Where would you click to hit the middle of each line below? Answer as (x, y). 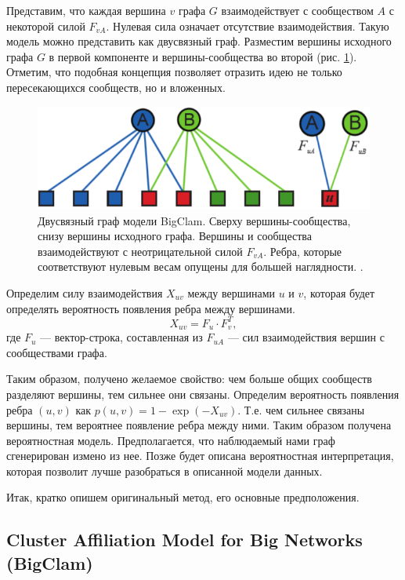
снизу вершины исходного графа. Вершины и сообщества (175, 236)
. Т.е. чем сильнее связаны (301, 409)
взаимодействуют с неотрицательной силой (140, 251)
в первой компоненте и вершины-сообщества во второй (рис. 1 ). (203, 56)
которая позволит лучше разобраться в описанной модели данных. (165, 471)
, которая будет (339, 292)
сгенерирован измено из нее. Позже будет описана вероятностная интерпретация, (200, 456)
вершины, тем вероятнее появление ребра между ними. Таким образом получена (199, 425)
